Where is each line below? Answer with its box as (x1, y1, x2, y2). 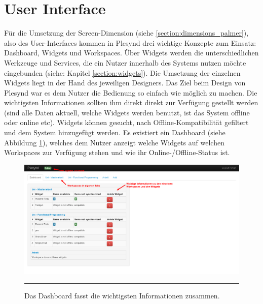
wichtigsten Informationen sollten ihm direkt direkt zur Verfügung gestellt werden (4, 97, 258, 108)
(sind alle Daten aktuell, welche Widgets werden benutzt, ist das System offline (4, 107, 250, 117)
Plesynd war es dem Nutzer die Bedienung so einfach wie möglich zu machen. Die (4, 87, 257, 98)
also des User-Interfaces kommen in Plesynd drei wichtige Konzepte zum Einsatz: (4, 37, 256, 48)
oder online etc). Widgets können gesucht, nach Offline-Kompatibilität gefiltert (4, 117, 249, 128)
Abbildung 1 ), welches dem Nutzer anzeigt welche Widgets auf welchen (4, 137, 224, 147)
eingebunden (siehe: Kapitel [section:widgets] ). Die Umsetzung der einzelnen (4, 67, 241, 78)
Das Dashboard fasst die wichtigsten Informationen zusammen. (24, 290, 220, 301)
